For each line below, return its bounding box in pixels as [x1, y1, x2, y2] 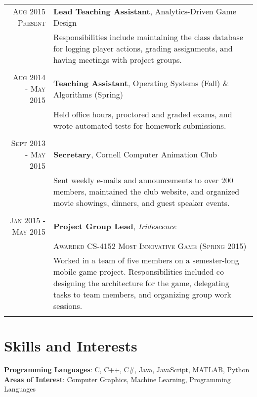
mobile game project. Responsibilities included [53, 266, 214, 277]
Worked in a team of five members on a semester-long [53, 254, 239, 266]
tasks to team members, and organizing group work [53, 289, 231, 300]
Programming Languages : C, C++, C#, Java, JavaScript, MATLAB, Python [4, 364, 250, 375]
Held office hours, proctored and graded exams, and [53, 108, 232, 120]
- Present [12, 17, 45, 28]
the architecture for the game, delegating [88, 277, 229, 289]
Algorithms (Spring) [53, 88, 124, 100]
